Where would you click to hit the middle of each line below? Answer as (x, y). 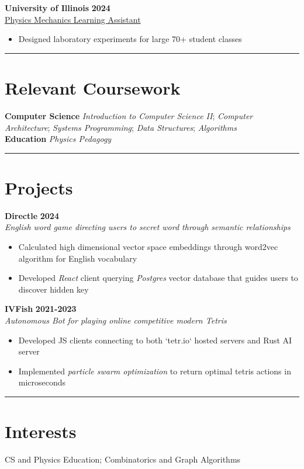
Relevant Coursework (93, 87)
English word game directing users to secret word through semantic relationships (148, 227)
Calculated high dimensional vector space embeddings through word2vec (148, 246)
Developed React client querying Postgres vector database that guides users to (158, 278)
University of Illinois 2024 (58, 8)
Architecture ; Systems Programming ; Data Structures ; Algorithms (121, 127)
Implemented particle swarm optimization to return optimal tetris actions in (155, 371)
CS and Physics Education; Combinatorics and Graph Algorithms (123, 459)
